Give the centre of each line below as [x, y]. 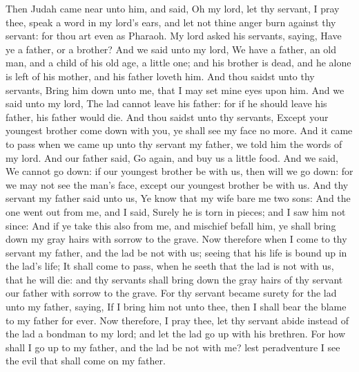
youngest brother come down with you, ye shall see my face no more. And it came [179, 130]
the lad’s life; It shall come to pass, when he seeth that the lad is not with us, [170, 266]
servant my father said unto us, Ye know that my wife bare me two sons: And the [178, 198]
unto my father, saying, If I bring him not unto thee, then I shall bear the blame [176, 307]
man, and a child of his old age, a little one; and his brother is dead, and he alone [178, 63]
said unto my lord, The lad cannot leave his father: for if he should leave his [166, 103]
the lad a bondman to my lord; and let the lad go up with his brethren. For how [176, 334]
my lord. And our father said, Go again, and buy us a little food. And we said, [172, 157]
